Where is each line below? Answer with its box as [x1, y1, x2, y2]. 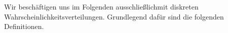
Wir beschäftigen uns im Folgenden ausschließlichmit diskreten [4, 1, 199, 11]
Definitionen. [4, 21, 44, 31]
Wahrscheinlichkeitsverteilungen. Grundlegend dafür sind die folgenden [4, 11, 224, 21]
